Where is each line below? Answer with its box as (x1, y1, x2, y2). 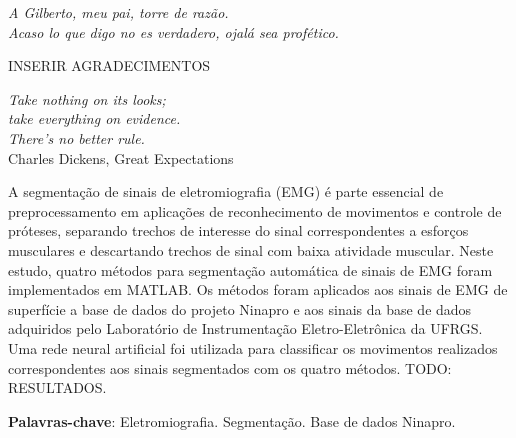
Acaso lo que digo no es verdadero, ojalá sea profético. (8, 21, 339, 42)
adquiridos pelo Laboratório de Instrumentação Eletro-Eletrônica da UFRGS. (8, 318, 483, 339)
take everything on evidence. (8, 108, 181, 129)
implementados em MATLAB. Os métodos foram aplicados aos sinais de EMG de (8, 279, 508, 300)
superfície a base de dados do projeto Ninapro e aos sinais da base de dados (8, 298, 472, 319)
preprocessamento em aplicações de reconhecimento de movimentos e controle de (8, 200, 502, 221)
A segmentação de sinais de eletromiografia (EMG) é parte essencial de (8, 181, 444, 202)
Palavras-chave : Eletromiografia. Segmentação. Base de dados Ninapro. (8, 410, 456, 431)
